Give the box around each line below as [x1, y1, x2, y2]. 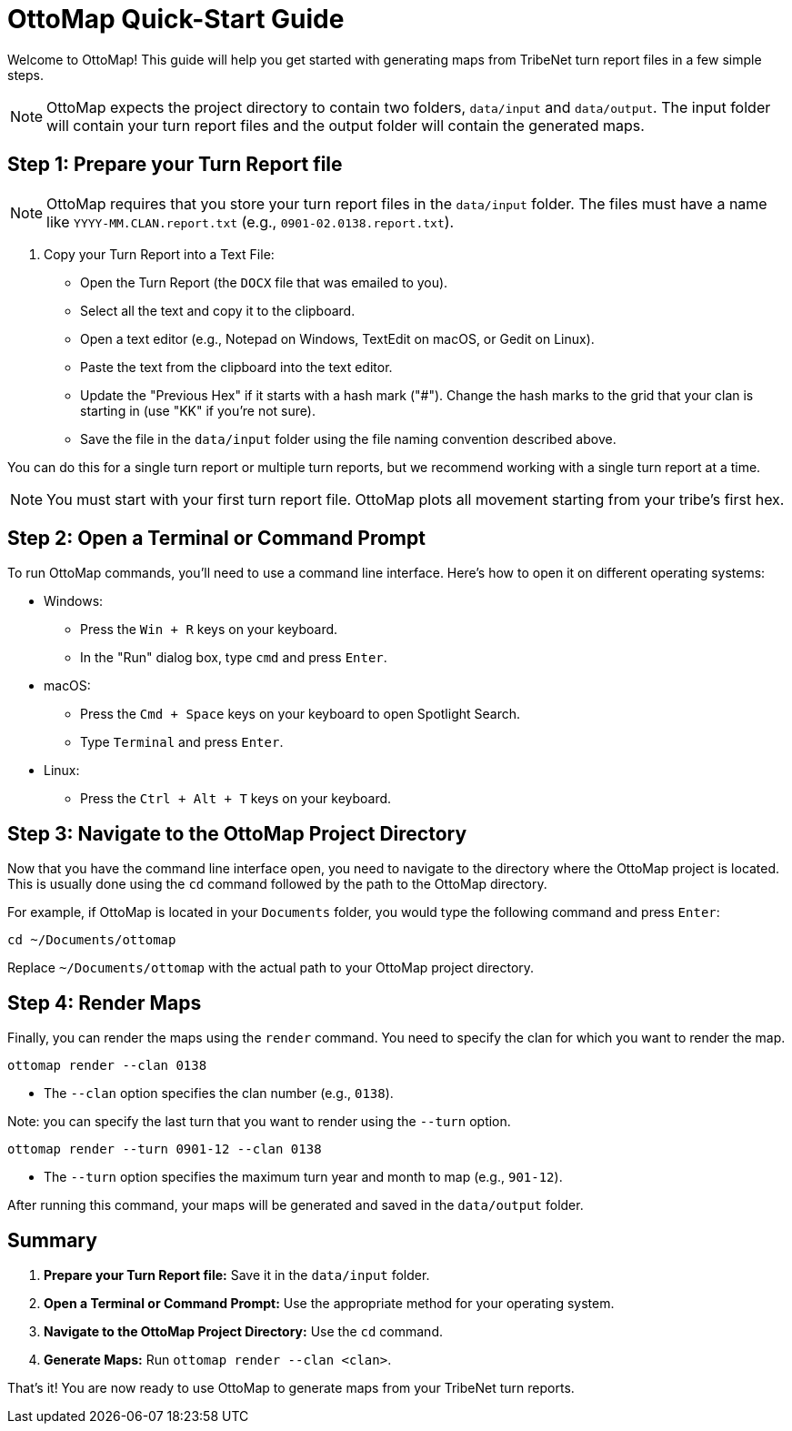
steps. [7, 66, 44, 83]
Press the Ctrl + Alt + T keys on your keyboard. [80, 791, 392, 807]
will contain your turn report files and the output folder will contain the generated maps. [46, 116, 645, 135]
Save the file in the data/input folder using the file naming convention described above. [80, 430, 617, 447]
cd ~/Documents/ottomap [7, 932, 176, 948]
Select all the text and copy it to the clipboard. [80, 302, 356, 318]
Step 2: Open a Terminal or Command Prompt [7, 527, 426, 550]
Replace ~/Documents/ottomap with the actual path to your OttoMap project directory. [7, 960, 535, 976]
